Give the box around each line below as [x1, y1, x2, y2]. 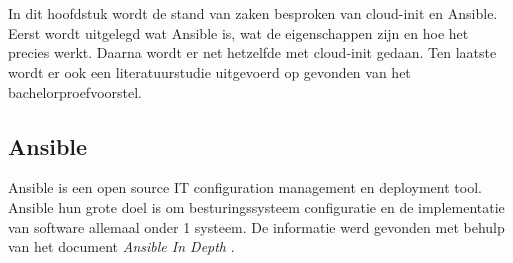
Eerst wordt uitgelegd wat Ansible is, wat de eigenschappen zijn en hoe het [8, 22, 469, 43]
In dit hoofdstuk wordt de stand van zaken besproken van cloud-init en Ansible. [8, 3, 498, 24]
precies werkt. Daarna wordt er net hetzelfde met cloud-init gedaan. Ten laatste [8, 42, 497, 63]
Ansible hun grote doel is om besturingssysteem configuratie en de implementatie [8, 196, 505, 217]
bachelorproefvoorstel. [8, 81, 142, 102]
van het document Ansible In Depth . [8, 236, 235, 257]
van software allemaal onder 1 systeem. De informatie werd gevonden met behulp [8, 216, 505, 237]
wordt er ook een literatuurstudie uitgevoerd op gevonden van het [8, 61, 411, 82]
